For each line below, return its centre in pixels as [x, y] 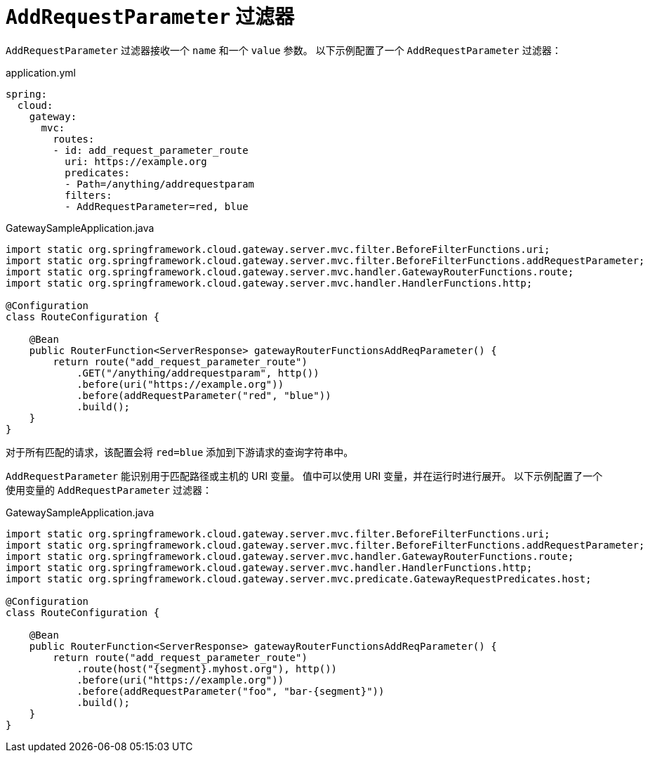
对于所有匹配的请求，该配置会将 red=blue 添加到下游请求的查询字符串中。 [180, 452]
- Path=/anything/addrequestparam [160, 184]
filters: [88, 195]
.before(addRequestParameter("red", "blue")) [204, 395]
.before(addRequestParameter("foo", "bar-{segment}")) [231, 691]
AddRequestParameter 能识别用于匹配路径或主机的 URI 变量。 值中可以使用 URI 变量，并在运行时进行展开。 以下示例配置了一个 [304, 476]
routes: [74, 139]
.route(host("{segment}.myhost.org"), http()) [207, 668]
